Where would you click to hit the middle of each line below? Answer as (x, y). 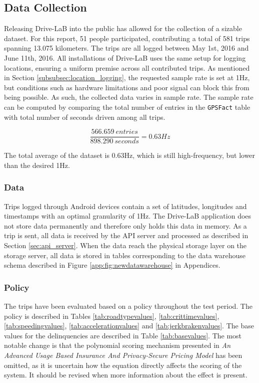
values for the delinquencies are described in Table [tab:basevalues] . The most (123, 335)
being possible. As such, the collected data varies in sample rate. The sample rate (129, 97)
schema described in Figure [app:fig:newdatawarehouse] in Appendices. (112, 265)
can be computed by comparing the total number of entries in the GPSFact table (127, 107)
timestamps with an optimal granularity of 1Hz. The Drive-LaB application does (128, 216)
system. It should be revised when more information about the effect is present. (126, 375)
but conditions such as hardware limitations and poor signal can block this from (127, 87)
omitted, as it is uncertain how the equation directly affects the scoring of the (123, 365)
